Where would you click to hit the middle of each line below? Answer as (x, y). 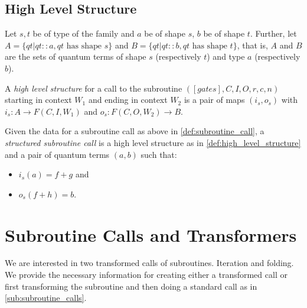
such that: (159, 154)
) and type (226, 56)
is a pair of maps (214, 100)
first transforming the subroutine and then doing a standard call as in (131, 286)
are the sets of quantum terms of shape (76, 56)
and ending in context (128, 100)
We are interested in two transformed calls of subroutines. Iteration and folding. (149, 263)
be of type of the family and (84, 33)
